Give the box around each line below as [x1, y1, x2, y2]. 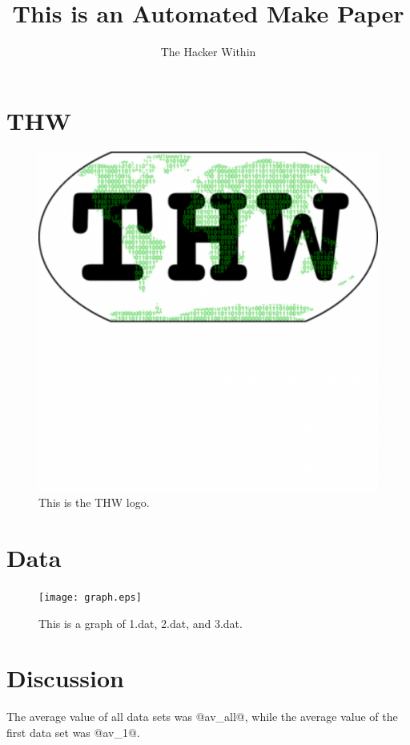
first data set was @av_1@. [6, 723, 140, 740]
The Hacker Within [160, 43, 256, 60]
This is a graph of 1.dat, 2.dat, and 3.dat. [38, 614, 243, 631]
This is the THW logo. [38, 494, 150, 511]
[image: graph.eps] [38, 591, 142, 603]
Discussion [6, 662, 124, 694]
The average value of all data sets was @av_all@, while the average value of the [6, 708, 398, 725]
